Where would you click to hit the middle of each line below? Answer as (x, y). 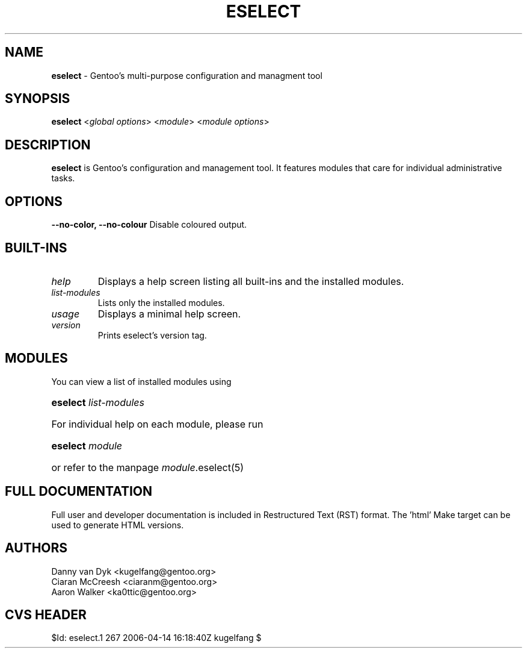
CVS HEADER (46, 614)
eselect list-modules (98, 402)
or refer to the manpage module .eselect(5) (148, 467)
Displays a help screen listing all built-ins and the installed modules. (251, 281)
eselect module (87, 445)
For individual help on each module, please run (157, 424)
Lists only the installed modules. (161, 302)
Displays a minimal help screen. (169, 314)
